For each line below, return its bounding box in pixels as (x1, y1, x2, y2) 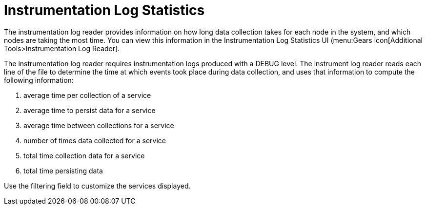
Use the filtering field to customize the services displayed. (4, 181, 191, 190)
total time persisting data (23, 166, 103, 175)
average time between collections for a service (23, 121, 174, 130)
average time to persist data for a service (23, 106, 156, 114)
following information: (4, 76, 74, 84)
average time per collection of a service (23, 91, 151, 99)
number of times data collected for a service (23, 136, 166, 145)
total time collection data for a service (23, 151, 145, 160)
